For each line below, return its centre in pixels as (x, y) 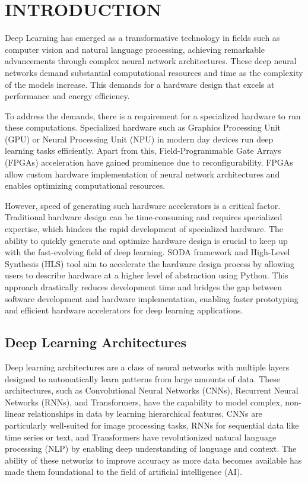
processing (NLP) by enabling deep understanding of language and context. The (151, 448)
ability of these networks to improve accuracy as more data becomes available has (153, 460)
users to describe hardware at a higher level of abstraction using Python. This (147, 275)
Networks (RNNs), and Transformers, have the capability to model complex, (144, 402)
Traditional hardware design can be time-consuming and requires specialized (144, 217)
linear (15, 413)
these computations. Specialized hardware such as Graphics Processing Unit (143, 127)
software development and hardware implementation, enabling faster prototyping (152, 298)
